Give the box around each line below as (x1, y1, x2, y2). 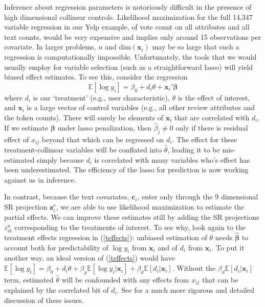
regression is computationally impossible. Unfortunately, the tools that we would (4, 51, 257, 62)
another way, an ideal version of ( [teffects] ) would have (4, 252, 175, 263)
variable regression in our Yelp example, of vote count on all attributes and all (4, 21, 250, 32)
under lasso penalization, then (57, 122, 151, 133)
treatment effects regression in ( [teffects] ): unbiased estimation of (4, 232, 207, 243)
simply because (36, 154, 84, 165)
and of (158, 242, 178, 252)
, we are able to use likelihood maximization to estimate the (56, 201, 244, 212)
